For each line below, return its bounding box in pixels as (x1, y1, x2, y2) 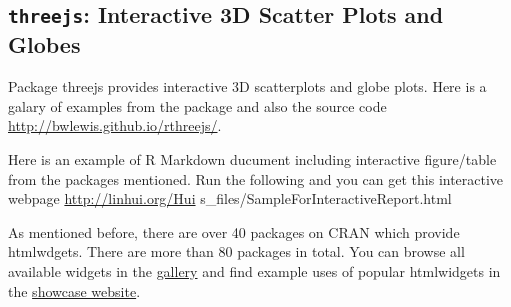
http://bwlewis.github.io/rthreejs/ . (8, 115, 222, 136)
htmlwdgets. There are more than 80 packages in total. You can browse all (8, 241, 465, 262)
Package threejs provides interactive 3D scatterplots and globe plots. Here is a (8, 76, 487, 97)
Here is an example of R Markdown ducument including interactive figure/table (8, 148, 497, 169)
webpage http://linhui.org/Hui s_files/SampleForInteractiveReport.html (8, 188, 452, 209)
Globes (8, 29, 81, 60)
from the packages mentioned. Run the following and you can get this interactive (8, 168, 504, 189)
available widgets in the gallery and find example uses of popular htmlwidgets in (8, 260, 501, 281)
